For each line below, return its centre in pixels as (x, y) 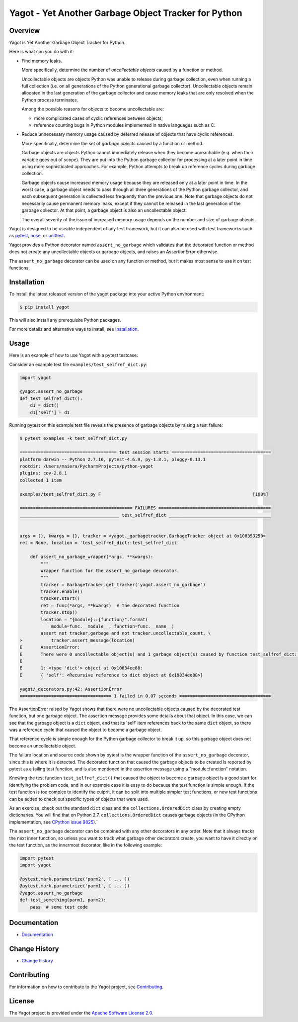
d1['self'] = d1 (50, 412)
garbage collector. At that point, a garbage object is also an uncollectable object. (104, 210)
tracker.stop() (59, 612)
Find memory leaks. (42, 61)
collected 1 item (41, 480)
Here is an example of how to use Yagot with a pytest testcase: (74, 355)
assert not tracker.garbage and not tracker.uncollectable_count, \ (126, 633)
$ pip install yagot (44, 307)
